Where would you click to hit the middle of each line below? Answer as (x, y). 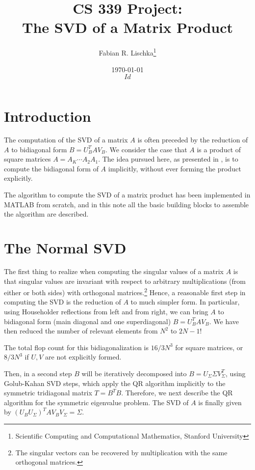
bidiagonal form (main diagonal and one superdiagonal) (88, 321)
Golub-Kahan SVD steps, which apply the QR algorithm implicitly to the (115, 383)
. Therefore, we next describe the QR (177, 393)
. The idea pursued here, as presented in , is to (168, 159)
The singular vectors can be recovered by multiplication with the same (121, 452)
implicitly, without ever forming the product (175, 168)
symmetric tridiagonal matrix (48, 393)
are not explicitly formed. (83, 357)
